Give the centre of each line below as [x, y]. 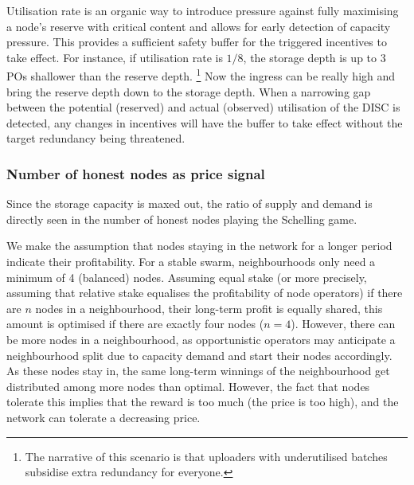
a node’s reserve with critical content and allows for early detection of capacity [199, 26]
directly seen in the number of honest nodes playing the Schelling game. [182, 219]
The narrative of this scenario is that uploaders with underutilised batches [206, 456]
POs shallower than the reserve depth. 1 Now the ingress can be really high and [201, 75]
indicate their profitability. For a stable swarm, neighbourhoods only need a [191, 261]
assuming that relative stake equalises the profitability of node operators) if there [205, 293]
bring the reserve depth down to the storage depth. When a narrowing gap [189, 91]
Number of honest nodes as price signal [136, 173]
